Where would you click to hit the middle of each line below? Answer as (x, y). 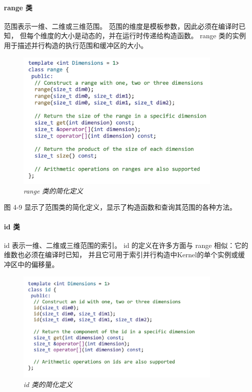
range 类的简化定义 (53, 190)
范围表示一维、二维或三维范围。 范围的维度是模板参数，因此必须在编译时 (121, 26)
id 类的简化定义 (48, 384)
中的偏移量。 (38, 264)
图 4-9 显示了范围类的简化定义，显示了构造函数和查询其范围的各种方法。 (120, 207)
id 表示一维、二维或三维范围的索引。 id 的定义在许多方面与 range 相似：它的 (126, 245)
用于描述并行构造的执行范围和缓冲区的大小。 (76, 45)
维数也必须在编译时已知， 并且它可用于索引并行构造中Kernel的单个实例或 (121, 255)
